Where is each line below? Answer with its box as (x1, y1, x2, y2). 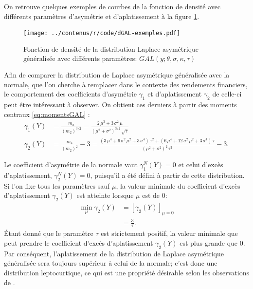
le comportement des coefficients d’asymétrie (4, 89, 137, 99)
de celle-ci (212, 89, 242, 99)
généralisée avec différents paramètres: (23, 53, 137, 63)
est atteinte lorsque (76, 190, 134, 200)
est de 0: (142, 190, 167, 200)
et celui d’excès (178, 159, 223, 170)
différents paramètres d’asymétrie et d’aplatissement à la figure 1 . (4, 11, 199, 21)
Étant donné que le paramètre (4, 228, 93, 238)
